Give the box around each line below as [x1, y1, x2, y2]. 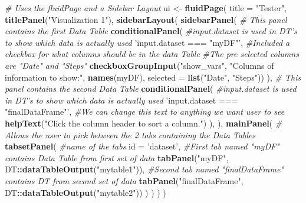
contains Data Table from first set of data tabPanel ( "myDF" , [5, 151, 229, 164]
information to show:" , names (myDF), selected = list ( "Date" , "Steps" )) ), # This [5, 71, 301, 83]
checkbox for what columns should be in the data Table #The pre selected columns [5, 48, 299, 60]
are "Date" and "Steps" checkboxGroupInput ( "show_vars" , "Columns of [5, 59, 274, 71]
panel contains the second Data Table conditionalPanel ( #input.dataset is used [5, 82, 297, 95]
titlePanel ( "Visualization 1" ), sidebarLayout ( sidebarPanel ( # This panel [5, 13, 287, 25]
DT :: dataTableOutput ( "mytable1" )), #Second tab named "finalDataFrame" [5, 163, 284, 175]
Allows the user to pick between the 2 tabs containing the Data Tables [5, 128, 256, 141]
